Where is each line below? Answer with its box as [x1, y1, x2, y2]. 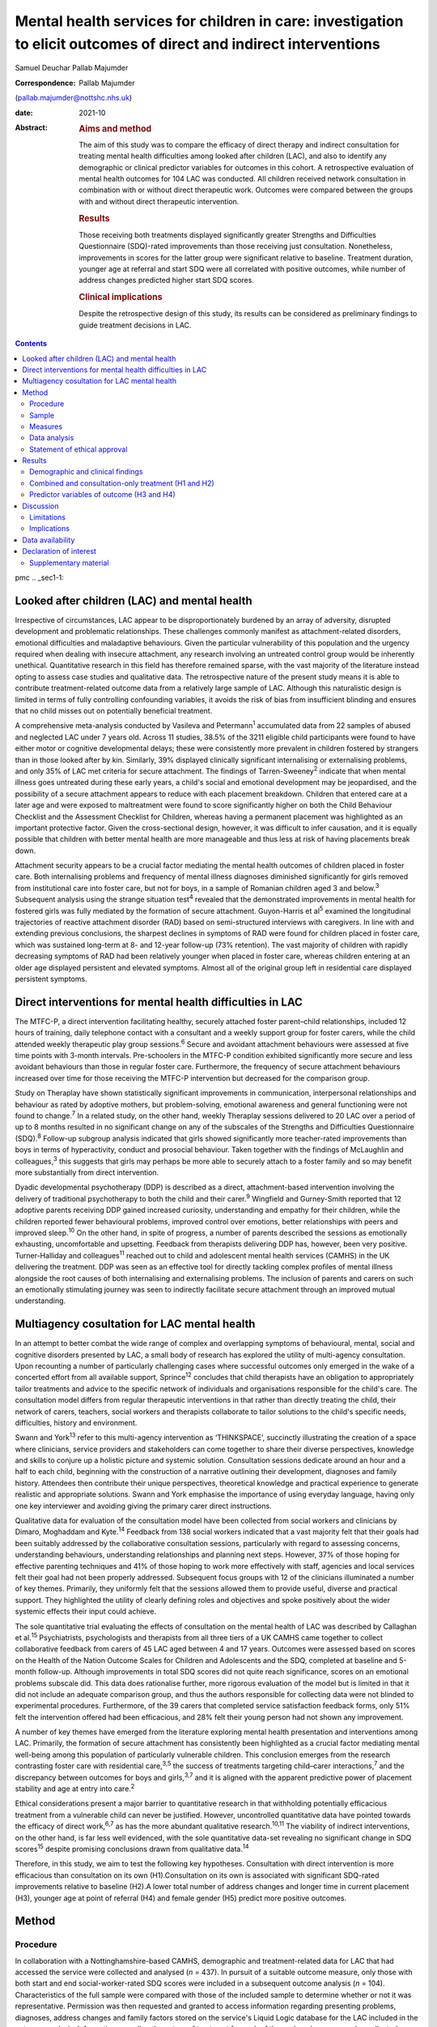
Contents [15, 339, 48, 349]
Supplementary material [29, 558, 109, 568]
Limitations [29, 512, 66, 522]
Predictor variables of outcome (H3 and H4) [29, 490, 176, 499]
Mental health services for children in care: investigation [15, 12, 404, 30]
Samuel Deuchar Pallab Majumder [15, 63, 129, 73]
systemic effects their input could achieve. [15, 1606, 157, 1617]
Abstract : [15, 122, 48, 132]
